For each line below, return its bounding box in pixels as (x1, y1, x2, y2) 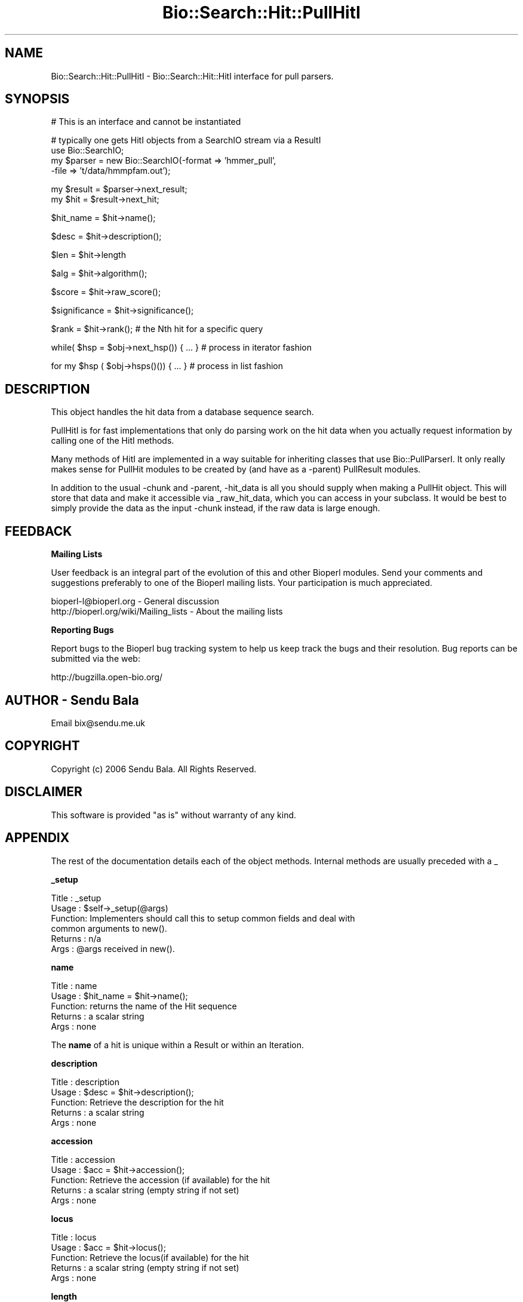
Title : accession (51, 1154, 115, 1165)
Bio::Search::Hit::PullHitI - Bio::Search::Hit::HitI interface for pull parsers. (51, 70, 334, 81)
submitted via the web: (51, 653, 140, 664)
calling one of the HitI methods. (51, 435, 174, 446)
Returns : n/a (51, 933, 101, 944)
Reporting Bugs (51, 625, 114, 635)
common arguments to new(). (51, 923, 167, 933)
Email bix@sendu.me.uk (51, 717, 145, 728)
